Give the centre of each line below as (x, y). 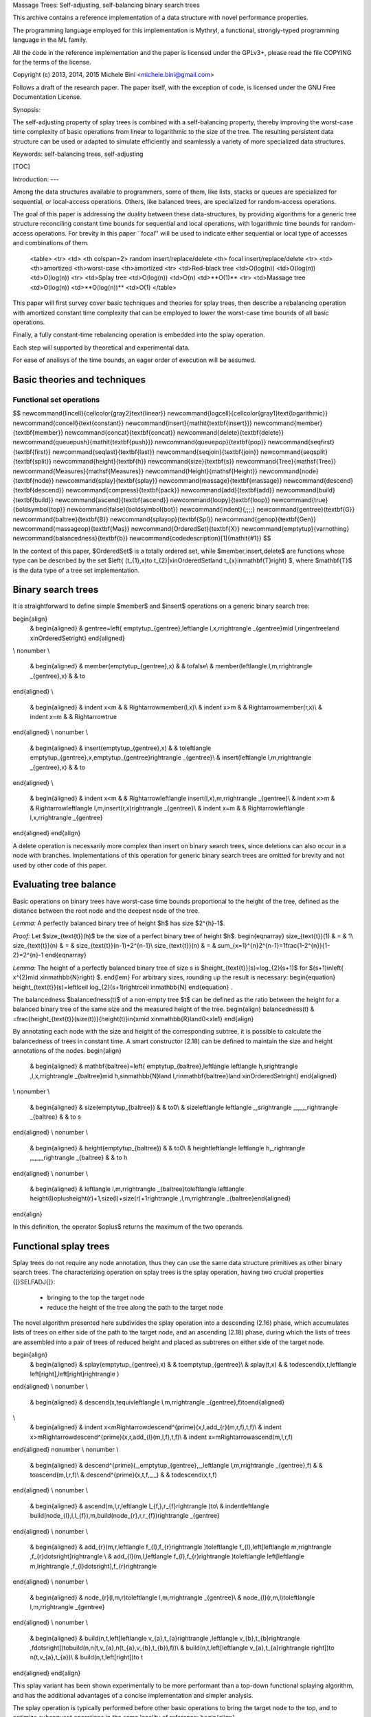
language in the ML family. (50, 40)
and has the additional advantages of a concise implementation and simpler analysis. (133, 1695)
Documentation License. (47, 97)
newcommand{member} (288, 423)
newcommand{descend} (318, 480)
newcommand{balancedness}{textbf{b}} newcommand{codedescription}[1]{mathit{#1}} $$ (142, 538)
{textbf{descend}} (38, 490)
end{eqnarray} (66, 955)
